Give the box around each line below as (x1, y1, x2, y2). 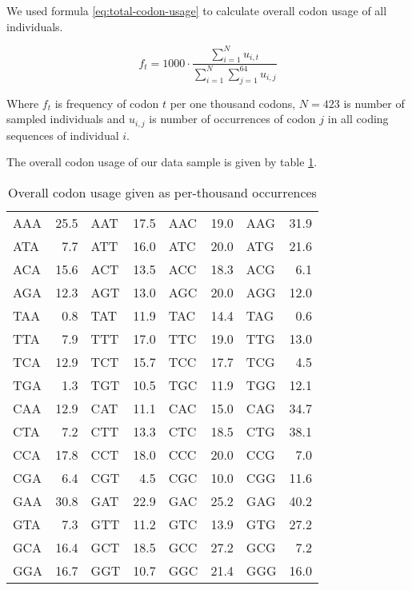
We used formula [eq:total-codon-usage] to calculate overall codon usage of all (6, 2, 387, 18)
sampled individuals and (6, 110, 126, 127)
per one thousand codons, (170, 94, 296, 111)
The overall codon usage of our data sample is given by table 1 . (6, 153, 318, 170)
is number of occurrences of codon (149, 110, 316, 127)
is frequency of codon (54, 94, 159, 111)
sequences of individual (6, 126, 119, 143)
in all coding (327, 110, 389, 127)
